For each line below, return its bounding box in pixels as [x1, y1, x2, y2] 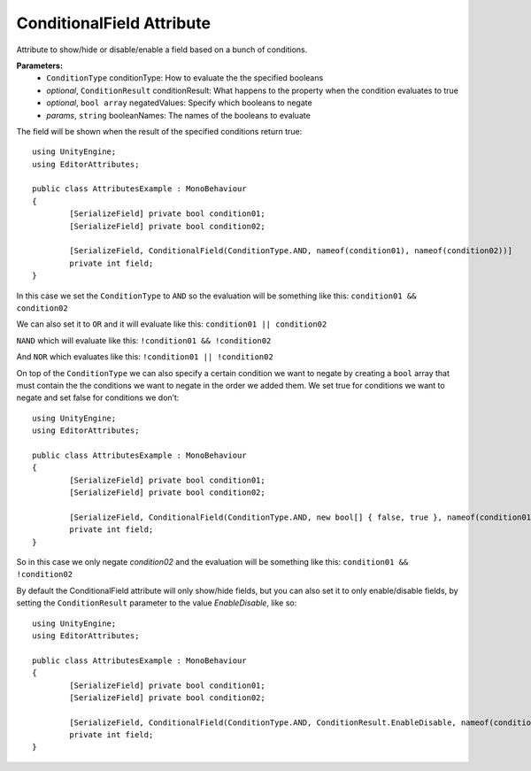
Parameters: [16, 60, 64, 71]
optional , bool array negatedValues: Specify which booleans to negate [46, 97, 313, 108]
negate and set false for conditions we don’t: [16, 392, 180, 403]
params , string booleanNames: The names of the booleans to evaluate [46, 110, 312, 120]
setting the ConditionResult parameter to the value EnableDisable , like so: [16, 598, 297, 608]
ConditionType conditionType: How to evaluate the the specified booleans [46, 73, 324, 83]
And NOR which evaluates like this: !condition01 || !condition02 [16, 351, 273, 362]
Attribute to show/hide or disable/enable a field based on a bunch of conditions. [16, 44, 308, 55]
